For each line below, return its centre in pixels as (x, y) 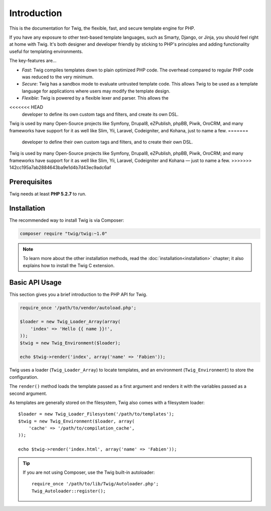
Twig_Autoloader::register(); (69, 491)
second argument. (28, 393)
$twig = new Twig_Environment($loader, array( (77, 421)
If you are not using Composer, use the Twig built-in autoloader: (89, 472)
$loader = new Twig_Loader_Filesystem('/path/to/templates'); (96, 414)
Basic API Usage (36, 282)
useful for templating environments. (46, 51)
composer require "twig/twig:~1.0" (63, 233)
